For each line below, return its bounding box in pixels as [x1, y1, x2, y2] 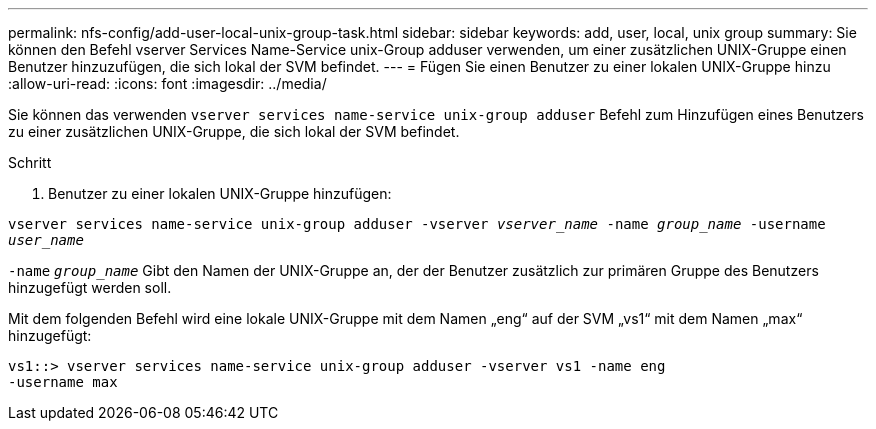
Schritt [8, 154, 52, 171]
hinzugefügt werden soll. [8, 279, 172, 296]
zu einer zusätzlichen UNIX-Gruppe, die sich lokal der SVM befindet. [8, 123, 460, 140]
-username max [8, 374, 118, 390]
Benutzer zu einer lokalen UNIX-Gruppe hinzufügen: [48, 185, 392, 202]
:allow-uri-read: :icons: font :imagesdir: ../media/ [8, 75, 327, 92]
